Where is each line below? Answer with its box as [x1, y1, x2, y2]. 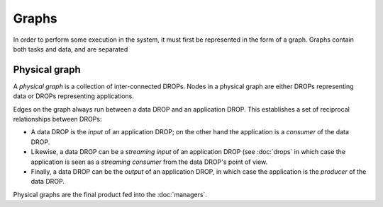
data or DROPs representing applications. [13, 92, 134, 100]
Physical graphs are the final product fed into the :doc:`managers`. [13, 190, 207, 199]
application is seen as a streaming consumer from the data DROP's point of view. [30, 158, 268, 166]
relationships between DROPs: [13, 115, 102, 124]
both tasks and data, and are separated [13, 45, 128, 53]
